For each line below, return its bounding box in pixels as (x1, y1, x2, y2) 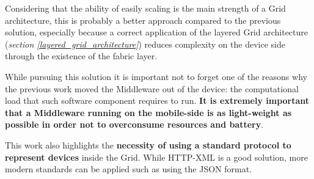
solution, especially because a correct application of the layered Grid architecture (5, 26, 309, 38)
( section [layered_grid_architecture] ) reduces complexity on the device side (5, 37, 285, 50)
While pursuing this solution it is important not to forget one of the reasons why (5, 70, 307, 82)
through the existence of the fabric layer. (5, 49, 158, 62)
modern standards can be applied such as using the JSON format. (5, 163, 252, 175)
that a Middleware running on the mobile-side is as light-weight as (5, 106, 292, 119)
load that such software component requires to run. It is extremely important (5, 94, 310, 107)
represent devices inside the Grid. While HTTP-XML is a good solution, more (5, 150, 308, 163)
